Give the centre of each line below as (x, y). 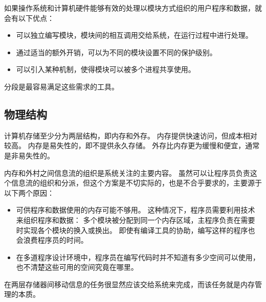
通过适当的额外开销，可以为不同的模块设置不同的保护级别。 (116, 52)
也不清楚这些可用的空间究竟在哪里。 (77, 267)
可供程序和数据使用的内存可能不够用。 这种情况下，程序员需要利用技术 (136, 210)
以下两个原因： (29, 192)
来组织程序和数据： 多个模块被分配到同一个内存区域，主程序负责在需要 (136, 219)
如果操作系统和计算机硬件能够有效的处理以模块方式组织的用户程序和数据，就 (133, 8)
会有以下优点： (29, 18)
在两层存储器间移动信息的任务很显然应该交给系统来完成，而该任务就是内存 (129, 284)
